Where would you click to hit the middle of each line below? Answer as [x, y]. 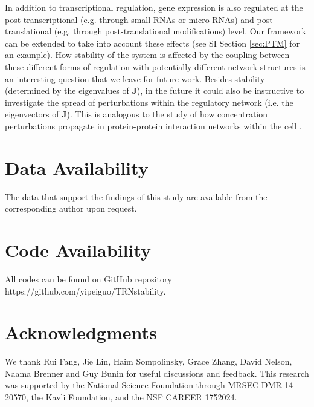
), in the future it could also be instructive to [220, 90]
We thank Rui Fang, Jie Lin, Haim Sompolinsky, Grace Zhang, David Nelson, [149, 361]
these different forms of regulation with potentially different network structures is [155, 66]
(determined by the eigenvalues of [67, 90]
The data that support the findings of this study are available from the [136, 196]
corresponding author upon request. [71, 208]
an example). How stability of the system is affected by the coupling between [147, 55]
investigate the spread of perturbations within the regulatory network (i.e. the [149, 102]
